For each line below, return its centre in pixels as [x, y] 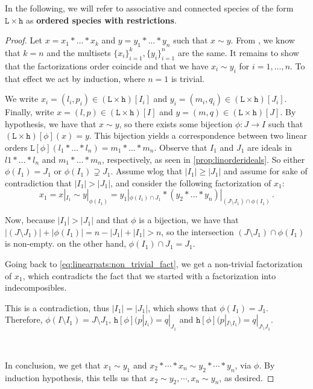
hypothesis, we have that [51, 123]
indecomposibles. [36, 287]
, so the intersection [198, 231]
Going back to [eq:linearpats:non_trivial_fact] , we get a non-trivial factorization [154, 263]
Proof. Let [24, 40]
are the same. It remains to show [238, 52]
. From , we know [263, 40]
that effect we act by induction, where [75, 78]
